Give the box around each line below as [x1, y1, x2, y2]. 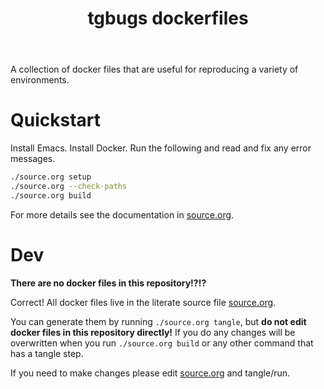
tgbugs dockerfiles [87, 7, 249, 30]
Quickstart [10, 109, 102, 132]
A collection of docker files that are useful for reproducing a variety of [10, 63, 299, 76]
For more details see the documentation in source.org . [10, 208, 235, 221]
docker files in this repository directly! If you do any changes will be [10, 326, 296, 338]
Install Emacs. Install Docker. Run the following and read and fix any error [10, 142, 312, 154]
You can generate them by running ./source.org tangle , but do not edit [10, 315, 307, 327]
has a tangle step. [10, 347, 84, 359]
